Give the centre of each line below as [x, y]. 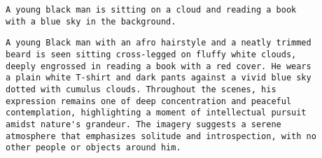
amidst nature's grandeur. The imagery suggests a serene [143, 124]
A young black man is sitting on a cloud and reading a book [151, 10]
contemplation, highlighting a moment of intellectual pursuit [156, 113]
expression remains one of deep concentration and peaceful [149, 101]
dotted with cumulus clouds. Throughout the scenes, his [141, 89]
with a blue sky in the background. [91, 21]
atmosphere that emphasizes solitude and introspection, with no [161, 136]
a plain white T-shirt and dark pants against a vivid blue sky [159, 78]
